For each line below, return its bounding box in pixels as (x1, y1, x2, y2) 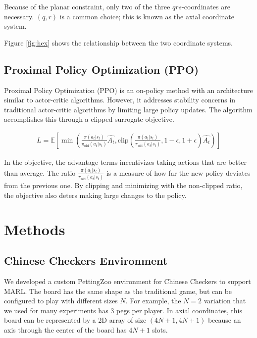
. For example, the (125, 295, 181, 306)
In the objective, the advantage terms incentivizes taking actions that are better (4, 156, 247, 167)
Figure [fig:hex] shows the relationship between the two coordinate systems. (4, 37, 233, 48)
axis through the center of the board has (4, 324, 127, 335)
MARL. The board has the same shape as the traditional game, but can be (4, 286, 232, 296)
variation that (204, 295, 246, 306)
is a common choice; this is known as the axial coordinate (59, 11, 234, 21)
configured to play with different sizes (4, 295, 118, 306)
